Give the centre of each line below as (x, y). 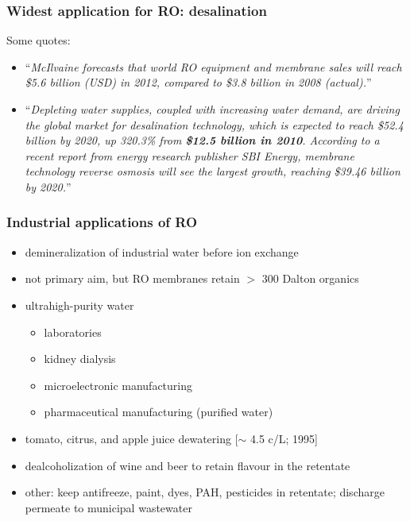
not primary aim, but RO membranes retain (132, 278)
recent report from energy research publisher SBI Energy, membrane (190, 155)
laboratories (73, 332)
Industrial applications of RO (102, 222)
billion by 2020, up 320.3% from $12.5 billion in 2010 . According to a (202, 140)
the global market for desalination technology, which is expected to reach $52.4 (214, 124)
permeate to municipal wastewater (108, 507)
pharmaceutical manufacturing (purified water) (159, 412)
